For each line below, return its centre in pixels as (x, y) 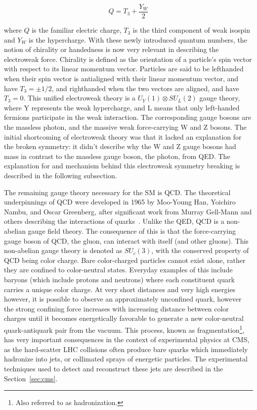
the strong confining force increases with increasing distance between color (116, 308)
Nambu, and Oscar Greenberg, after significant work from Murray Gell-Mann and (128, 211)
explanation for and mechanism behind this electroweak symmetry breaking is (122, 166)
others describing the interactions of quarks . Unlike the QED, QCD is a (114, 221)
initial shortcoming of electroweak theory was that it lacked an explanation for (123, 136)
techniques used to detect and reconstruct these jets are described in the (114, 368)
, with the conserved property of (200, 250)
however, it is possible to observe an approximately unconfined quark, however (123, 299)
